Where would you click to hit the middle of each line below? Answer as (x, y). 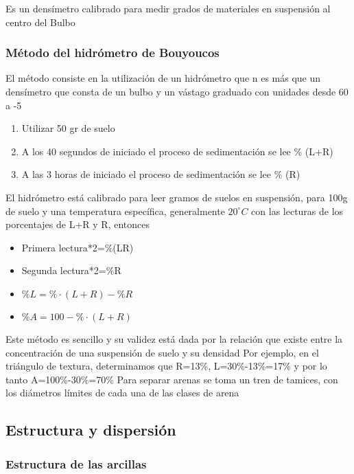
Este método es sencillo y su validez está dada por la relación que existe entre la (174, 338)
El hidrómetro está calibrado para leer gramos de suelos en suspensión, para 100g (177, 197)
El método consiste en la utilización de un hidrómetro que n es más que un (163, 78)
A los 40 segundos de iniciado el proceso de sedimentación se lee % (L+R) (177, 151)
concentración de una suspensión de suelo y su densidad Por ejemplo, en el (162, 352)
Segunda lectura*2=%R (71, 270)
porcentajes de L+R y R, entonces (78, 224)
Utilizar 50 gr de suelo (68, 128)
